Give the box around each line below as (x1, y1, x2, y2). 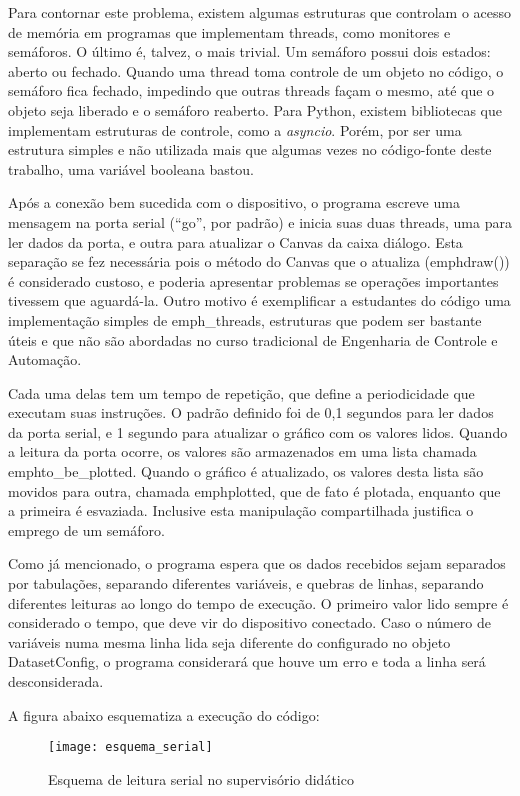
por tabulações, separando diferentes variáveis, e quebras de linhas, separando (8, 573, 484, 594)
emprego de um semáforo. (8, 519, 165, 540)
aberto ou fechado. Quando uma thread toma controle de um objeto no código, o (8, 60, 504, 81)
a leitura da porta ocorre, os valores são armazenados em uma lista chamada (8, 441, 477, 462)
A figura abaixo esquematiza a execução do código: (8, 704, 320, 725)
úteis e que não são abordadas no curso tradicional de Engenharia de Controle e (8, 329, 498, 350)
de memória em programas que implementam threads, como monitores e (8, 21, 451, 42)
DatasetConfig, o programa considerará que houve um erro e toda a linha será (8, 651, 486, 672)
